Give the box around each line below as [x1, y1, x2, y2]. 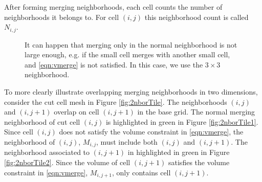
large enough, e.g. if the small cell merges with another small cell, [25, 49, 230, 60]
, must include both [96, 136, 158, 147]
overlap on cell [54, 106, 99, 117]
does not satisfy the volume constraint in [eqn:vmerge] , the [59, 126, 244, 137]
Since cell [4, 126, 33, 137]
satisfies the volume [168, 157, 230, 168]
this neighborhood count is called [144, 11, 249, 22]
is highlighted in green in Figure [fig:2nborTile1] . [105, 116, 258, 127]
